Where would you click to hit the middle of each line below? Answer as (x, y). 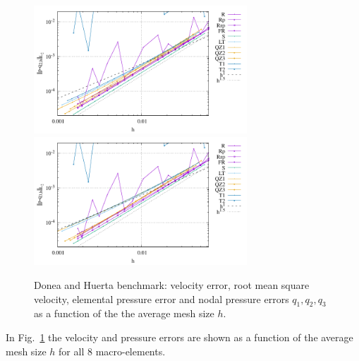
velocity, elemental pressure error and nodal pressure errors (162, 298)
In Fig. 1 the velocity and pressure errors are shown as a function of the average (179, 337)
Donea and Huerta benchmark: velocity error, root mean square (172, 285)
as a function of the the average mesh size (124, 313)
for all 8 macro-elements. (112, 351)
